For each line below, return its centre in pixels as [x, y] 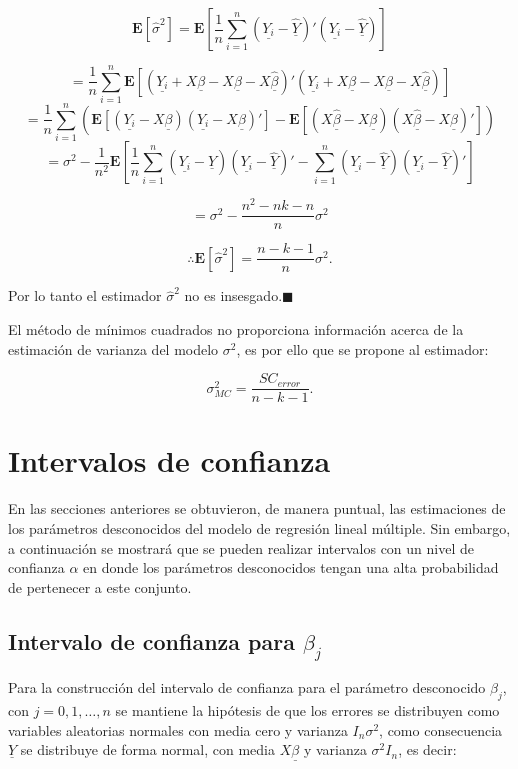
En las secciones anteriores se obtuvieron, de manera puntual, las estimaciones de [257, 508]
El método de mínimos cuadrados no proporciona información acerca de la [236, 329]
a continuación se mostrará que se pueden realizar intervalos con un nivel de [241, 547]
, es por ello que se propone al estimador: [362, 348]
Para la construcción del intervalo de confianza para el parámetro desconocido [247, 687]
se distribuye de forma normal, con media [148, 749]
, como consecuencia [441, 729]
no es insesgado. [233, 295]
